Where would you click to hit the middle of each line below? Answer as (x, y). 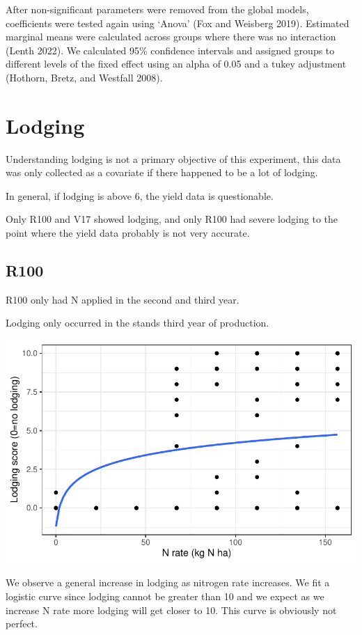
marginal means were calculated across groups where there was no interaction (171, 37)
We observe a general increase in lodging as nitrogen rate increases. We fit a (168, 582)
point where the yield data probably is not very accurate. (128, 233)
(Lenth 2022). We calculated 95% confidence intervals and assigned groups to (170, 50)
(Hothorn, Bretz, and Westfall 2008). (84, 77)
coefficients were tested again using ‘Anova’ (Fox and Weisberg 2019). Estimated (178, 23)
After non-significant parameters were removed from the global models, (157, 9)
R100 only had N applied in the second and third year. (123, 299)
